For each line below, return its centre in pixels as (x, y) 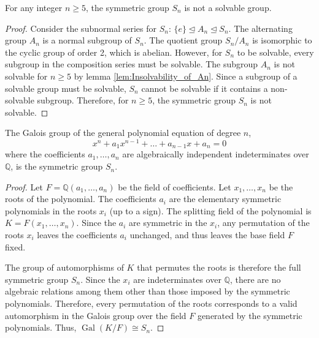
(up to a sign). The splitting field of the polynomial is (210, 210)
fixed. (15, 246)
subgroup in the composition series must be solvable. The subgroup (132, 64)
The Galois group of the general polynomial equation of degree (123, 133)
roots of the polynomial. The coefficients (81, 199)
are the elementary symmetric (225, 199)
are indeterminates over (177, 279)
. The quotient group (183, 40)
